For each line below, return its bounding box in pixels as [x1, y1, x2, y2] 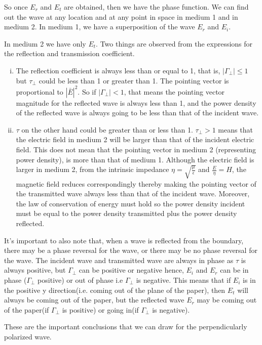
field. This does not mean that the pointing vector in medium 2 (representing [16, 144, 256, 155]
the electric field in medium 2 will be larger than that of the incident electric [16, 134, 254, 145]
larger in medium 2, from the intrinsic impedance [16, 164, 169, 175]
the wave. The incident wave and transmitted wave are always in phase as [4, 254, 234, 265]
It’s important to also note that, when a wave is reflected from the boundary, [4, 235, 244, 245]
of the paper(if [4, 304, 49, 315]
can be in [220, 265, 249, 275]
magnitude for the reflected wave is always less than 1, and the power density [16, 97, 256, 108]
